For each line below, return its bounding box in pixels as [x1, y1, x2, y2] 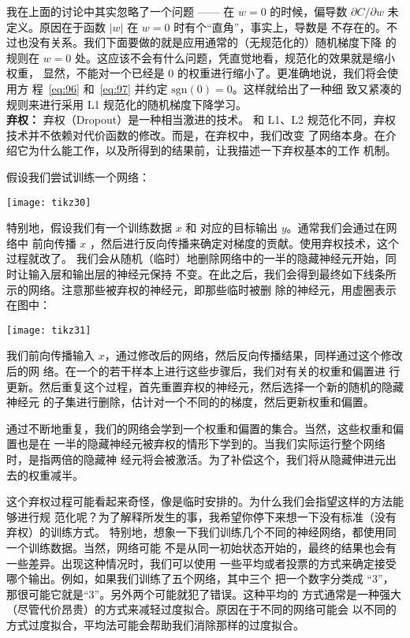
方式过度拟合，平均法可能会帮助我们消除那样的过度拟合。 [6, 616, 304, 632]
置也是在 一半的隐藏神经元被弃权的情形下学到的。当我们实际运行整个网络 [6, 435, 386, 452]
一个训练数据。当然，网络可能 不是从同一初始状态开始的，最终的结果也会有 [6, 539, 397, 555]
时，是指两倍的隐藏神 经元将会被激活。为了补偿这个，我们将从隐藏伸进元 [6, 450, 386, 467]
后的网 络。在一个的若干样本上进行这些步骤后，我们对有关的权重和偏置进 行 [6, 363, 401, 379]
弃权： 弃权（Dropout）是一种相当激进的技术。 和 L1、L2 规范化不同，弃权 [6, 111, 396, 128]
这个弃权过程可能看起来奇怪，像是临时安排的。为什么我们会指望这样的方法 [6, 493, 393, 509]
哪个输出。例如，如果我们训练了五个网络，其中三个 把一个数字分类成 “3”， [6, 570, 394, 587]
